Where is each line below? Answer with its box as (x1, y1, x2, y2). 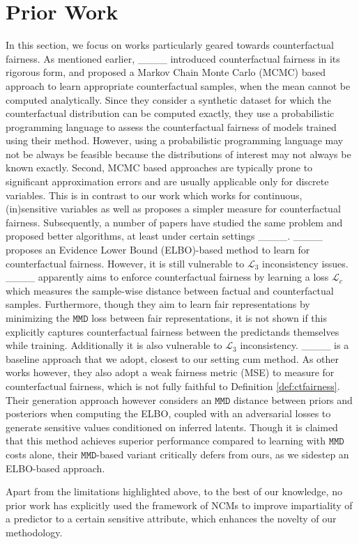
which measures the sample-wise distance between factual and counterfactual (6, 283, 334, 297)
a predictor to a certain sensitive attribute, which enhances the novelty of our (6, 511, 337, 526)
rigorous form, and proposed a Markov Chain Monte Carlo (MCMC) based (6, 65, 326, 79)
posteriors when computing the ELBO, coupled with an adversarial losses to (6, 406, 331, 421)
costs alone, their (6, 446, 78, 461)
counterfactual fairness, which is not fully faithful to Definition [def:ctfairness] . (6, 378, 340, 393)
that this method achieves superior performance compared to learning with (6, 433, 326, 448)
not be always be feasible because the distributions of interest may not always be (6, 146, 351, 161)
